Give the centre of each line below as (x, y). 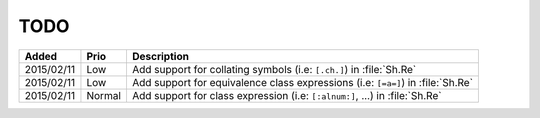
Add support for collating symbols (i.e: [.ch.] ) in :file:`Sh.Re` (274, 69)
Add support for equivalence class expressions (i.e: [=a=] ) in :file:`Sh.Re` (302, 82)
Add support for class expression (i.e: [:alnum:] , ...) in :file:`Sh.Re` (286, 95)
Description (160, 56)
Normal (104, 95)
